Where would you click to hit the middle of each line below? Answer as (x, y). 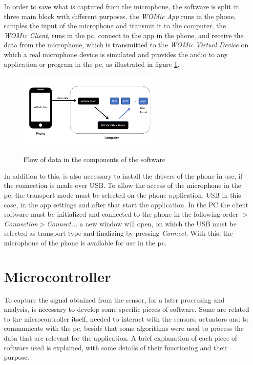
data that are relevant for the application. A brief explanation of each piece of (121, 338)
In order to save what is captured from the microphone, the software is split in (122, 6)
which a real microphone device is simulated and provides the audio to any (116, 54)
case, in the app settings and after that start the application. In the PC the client (126, 204)
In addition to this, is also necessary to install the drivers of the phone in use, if (123, 175)
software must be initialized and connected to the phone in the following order (121, 214)
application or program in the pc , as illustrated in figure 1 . (92, 64)
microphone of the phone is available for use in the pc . (85, 242)
